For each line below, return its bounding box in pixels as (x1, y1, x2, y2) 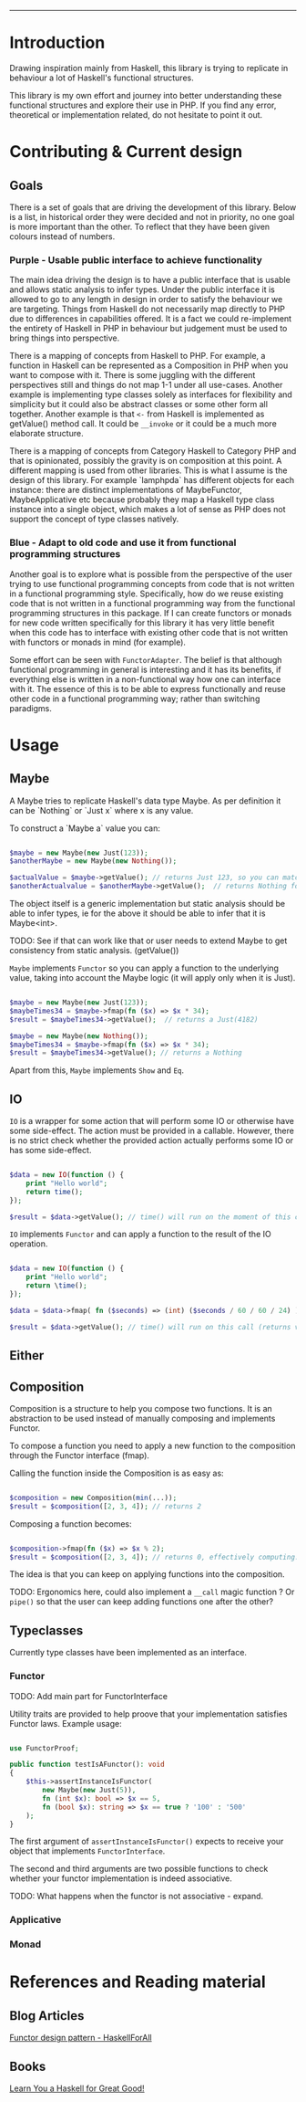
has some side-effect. (9, 1145, 92, 1156)
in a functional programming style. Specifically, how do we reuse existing (9, 588, 284, 599)
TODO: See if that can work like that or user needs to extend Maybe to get (9, 935, 288, 946)
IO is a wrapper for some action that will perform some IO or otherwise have (9, 1116, 294, 1127)
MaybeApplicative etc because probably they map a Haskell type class (9, 494, 275, 505)
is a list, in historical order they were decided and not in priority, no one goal (9, 211, 295, 222)
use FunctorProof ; (9, 1743, 79, 1753)
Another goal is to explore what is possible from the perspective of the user (9, 568, 293, 580)
